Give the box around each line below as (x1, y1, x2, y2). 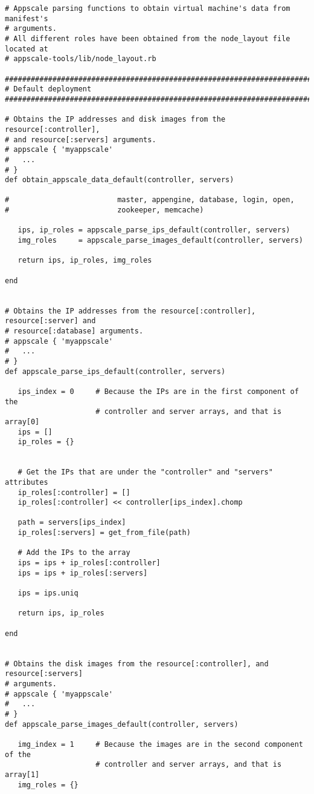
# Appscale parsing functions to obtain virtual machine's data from (5, 4, 290, 13)
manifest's (5, 14, 48, 23)
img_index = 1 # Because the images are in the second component (18, 740, 303, 749)
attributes (5, 477, 48, 487)
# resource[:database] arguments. (5, 327, 144, 335)
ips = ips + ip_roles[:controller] (18, 559, 161, 568)
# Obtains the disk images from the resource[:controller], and (5, 659, 269, 668)
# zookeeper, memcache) (5, 206, 204, 215)
